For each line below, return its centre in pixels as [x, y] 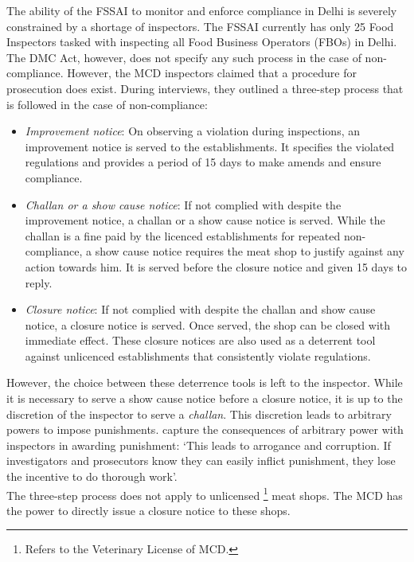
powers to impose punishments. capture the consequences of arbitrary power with [205, 429]
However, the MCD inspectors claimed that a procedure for [212, 73]
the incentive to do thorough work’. [92, 476]
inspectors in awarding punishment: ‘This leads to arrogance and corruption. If [199, 445]
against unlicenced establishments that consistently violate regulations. [198, 355]
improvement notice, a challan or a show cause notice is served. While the [205, 220]
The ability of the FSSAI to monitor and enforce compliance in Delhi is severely [202, 10]
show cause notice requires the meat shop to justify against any [250, 251]
